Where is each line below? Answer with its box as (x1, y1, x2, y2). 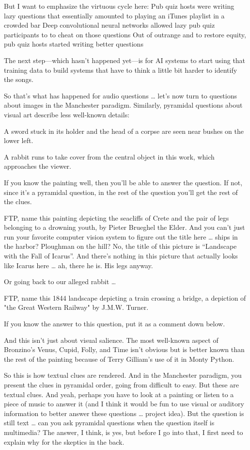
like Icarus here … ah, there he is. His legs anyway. (4, 260, 153, 270)
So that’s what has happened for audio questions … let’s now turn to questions (4, 90, 237, 100)
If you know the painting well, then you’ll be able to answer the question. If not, (4, 177, 243, 187)
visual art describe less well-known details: (4, 109, 130, 119)
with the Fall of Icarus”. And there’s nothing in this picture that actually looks (4, 251, 238, 261)
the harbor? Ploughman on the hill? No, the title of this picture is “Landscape (4, 241, 237, 251)
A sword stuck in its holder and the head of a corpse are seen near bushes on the (4, 126, 244, 136)
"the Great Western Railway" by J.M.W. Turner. (4, 302, 149, 312)
